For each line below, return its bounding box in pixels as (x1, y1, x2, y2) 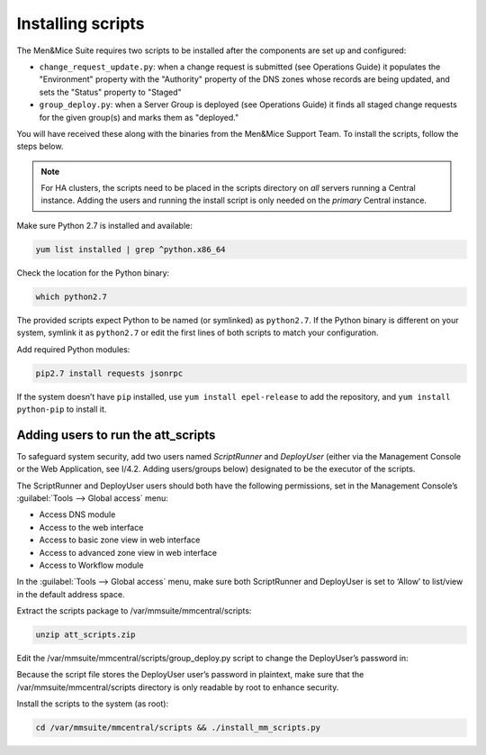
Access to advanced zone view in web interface (39, 547, 218, 558)
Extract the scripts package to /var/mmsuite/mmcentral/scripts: (16, 605, 252, 616)
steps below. (16, 141, 64, 152)
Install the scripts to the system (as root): (16, 698, 169, 709)
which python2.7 (35, 291, 108, 302)
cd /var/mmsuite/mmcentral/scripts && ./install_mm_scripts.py (35, 723, 321, 733)
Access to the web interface (39, 522, 144, 532)
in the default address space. (16, 588, 125, 599)
